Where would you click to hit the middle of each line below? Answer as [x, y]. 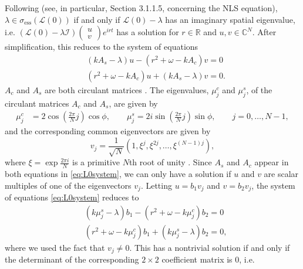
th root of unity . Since [170, 162]
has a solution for [148, 32]
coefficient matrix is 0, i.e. [208, 259]
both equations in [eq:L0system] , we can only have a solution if [118, 173]
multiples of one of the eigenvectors [68, 185]
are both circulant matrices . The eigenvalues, [127, 89]
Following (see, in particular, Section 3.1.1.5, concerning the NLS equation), [141, 8]
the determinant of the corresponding [72, 259]
